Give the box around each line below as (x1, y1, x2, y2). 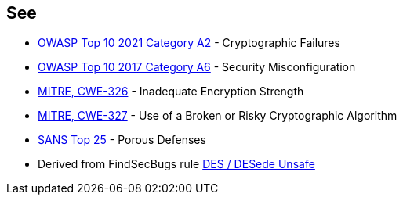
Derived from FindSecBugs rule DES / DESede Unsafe (38, 157, 315, 171)
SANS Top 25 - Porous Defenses (38, 133, 206, 147)
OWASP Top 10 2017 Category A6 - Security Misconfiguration (38, 60, 356, 74)
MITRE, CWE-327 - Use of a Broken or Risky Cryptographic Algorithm (38, 109, 398, 123)
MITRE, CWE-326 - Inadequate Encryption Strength (38, 84, 304, 99)
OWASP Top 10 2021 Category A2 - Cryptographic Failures (38, 36, 340, 50)
